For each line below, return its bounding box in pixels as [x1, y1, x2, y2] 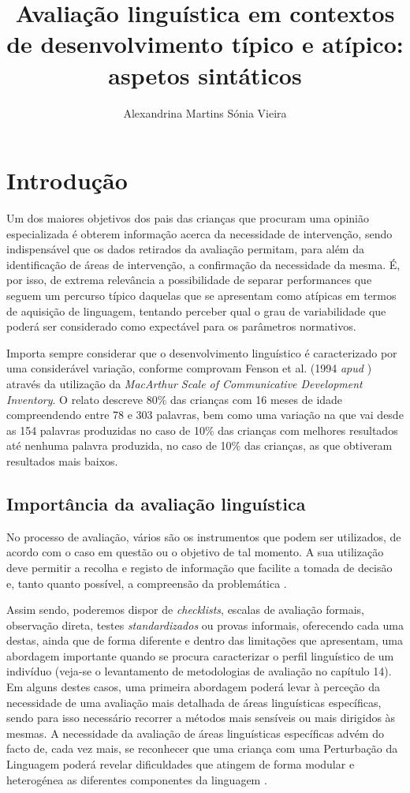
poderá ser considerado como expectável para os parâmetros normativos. [6, 318, 356, 335]
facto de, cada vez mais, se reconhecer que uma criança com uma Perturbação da [6, 740, 398, 757]
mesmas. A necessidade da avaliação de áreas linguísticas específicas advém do [6, 724, 384, 741]
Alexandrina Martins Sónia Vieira [123, 104, 287, 121]
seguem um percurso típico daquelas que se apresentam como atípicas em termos [6, 287, 397, 303]
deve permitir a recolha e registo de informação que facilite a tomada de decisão [6, 559, 393, 575]
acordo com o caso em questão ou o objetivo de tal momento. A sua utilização [6, 544, 384, 560]
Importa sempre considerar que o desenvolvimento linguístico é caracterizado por [6, 344, 397, 361]
